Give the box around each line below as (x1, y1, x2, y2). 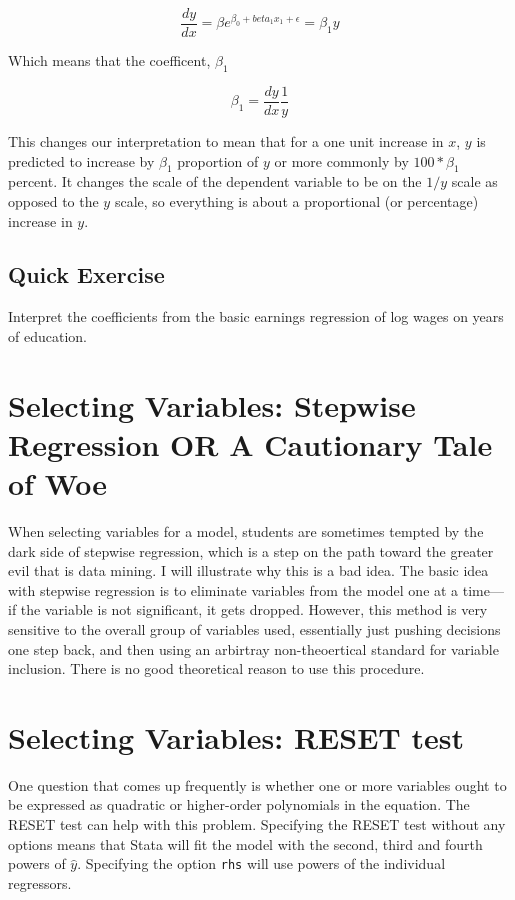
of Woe (8, 463, 108, 504)
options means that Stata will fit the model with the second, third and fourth (8, 833, 483, 854)
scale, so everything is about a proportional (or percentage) (114, 190, 479, 211)
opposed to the (8, 190, 99, 211)
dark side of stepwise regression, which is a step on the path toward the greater (8, 540, 494, 561)
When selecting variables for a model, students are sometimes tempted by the (8, 520, 484, 541)
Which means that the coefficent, (8, 50, 211, 71)
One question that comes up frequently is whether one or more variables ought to (8, 774, 507, 795)
